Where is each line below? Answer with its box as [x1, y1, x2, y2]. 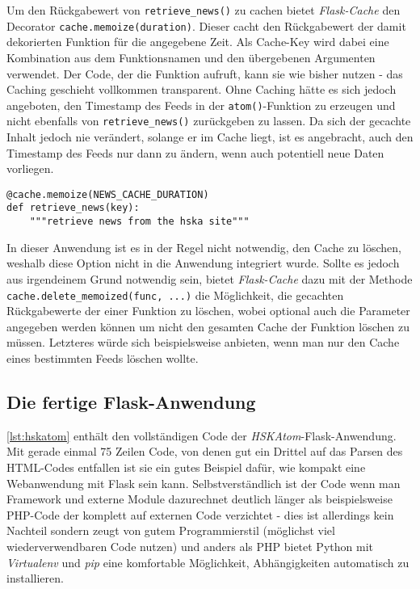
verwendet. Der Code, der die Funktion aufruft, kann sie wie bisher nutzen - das [6, 65, 403, 82]
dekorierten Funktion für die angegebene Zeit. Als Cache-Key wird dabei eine [6, 33, 389, 50]
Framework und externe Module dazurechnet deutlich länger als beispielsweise [6, 490, 393, 507]
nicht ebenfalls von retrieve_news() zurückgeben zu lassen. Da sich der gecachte [6, 112, 411, 129]
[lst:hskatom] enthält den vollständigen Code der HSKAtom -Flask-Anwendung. [6, 427, 397, 444]
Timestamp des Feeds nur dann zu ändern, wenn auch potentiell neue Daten [6, 144, 384, 161]
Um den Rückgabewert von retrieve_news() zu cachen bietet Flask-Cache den [6, 2, 401, 18]
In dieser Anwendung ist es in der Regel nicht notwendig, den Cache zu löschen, [6, 238, 401, 255]
